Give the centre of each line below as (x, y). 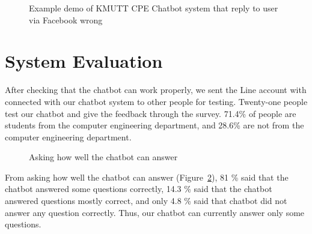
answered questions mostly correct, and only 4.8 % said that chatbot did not (146, 201)
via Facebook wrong (66, 19)
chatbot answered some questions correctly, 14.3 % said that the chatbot (139, 189)
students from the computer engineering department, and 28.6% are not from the (154, 125)
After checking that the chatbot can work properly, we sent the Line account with (156, 90)
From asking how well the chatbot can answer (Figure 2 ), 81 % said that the (147, 177)
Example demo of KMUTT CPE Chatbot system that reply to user (154, 8)
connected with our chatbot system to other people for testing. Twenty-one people (156, 101)
